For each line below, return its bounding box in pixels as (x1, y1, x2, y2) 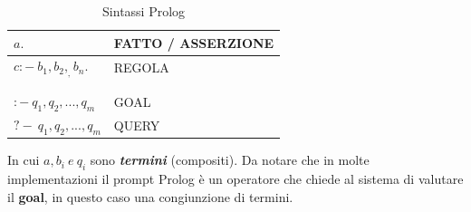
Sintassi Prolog (102, 2, 186, 20)
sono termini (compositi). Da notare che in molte (90, 150, 370, 169)
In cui (7, 150, 40, 169)
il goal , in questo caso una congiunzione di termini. (7, 187, 293, 206)
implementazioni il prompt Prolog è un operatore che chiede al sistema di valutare (7, 169, 464, 188)
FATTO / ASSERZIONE (113, 33, 274, 52)
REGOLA (113, 58, 169, 77)
